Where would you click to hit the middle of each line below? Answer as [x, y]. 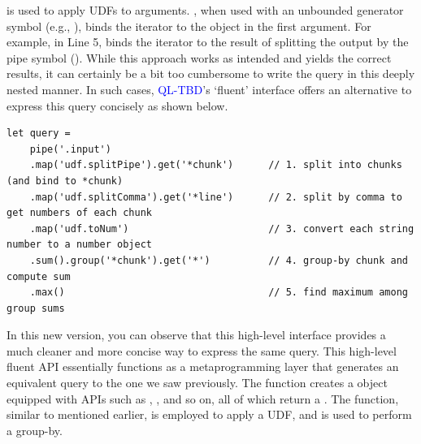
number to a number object [79, 245]
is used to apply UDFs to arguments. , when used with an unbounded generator [205, 10]
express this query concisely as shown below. [117, 105]
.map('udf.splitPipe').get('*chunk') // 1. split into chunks [216, 165]
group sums [36, 308]
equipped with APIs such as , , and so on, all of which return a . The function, [203, 398]
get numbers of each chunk [79, 213]
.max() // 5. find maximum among [219, 293]
